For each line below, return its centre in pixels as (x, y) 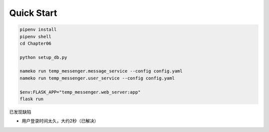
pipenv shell (36, 36)
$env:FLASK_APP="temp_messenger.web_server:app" (80, 92)
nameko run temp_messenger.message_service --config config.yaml (101, 71)
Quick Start (33, 13)
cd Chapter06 (36, 43)
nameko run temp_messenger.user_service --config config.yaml (97, 78)
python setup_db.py (43, 57)
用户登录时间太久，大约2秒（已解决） (60, 121)
